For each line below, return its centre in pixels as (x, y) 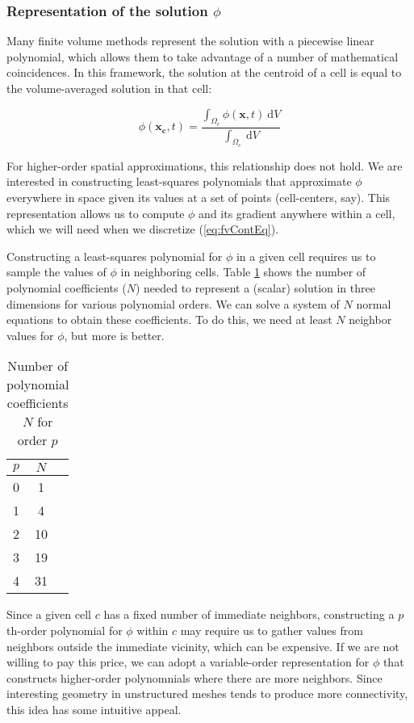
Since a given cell (49, 614)
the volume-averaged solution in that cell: (109, 88)
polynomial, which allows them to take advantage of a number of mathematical (203, 56)
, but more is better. (114, 335)
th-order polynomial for (65, 630)
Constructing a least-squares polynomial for (115, 256)
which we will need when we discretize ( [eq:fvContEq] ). (143, 229)
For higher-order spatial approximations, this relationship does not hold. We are (205, 165)
